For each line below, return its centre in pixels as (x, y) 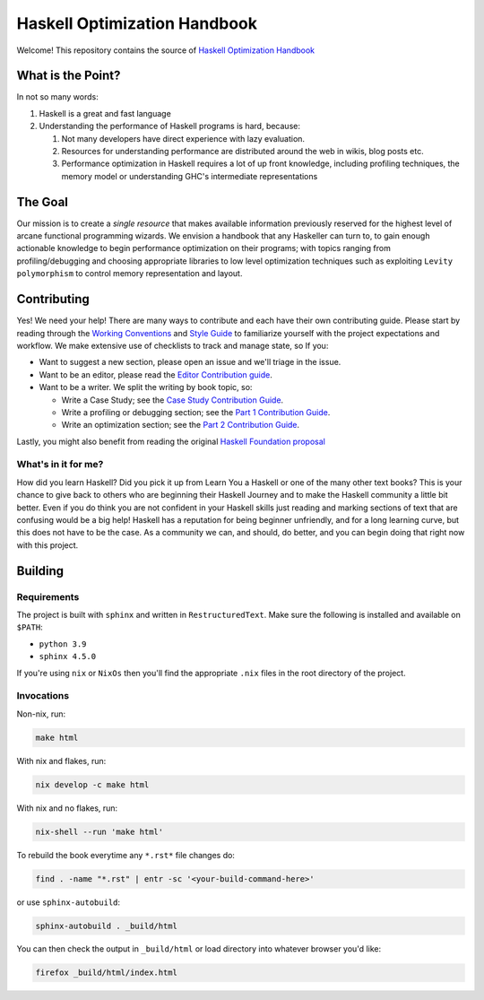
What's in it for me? (60, 465)
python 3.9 (63, 644)
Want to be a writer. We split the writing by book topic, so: (146, 387)
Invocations (43, 696)
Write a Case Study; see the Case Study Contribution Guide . (173, 400)
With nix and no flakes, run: (67, 808)
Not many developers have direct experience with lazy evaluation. (183, 138)
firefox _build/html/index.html (107, 973)
